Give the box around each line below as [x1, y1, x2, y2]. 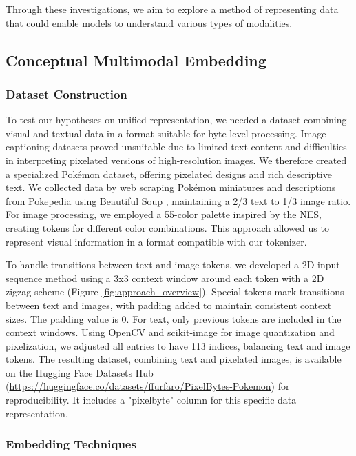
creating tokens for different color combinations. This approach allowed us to [6, 220, 329, 235]
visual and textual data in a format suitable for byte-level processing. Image [6, 126, 326, 140]
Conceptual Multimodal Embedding [6, 49, 266, 70]
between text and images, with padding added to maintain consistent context [6, 297, 332, 312]
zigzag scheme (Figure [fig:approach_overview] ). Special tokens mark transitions [6, 284, 344, 299]
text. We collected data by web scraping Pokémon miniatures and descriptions [6, 180, 336, 195]
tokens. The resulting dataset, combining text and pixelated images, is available [6, 352, 342, 366]
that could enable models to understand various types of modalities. [6, 15, 293, 30]
